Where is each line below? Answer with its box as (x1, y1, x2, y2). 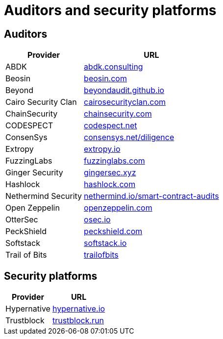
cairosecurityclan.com (84, 97, 166, 107)
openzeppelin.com (84, 203, 152, 213)
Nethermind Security (5, 191, 82, 201)
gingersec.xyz (84, 168, 136, 178)
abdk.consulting (84, 62, 143, 72)
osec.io (84, 215, 111, 225)
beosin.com (84, 73, 127, 84)
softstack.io (84, 238, 127, 248)
